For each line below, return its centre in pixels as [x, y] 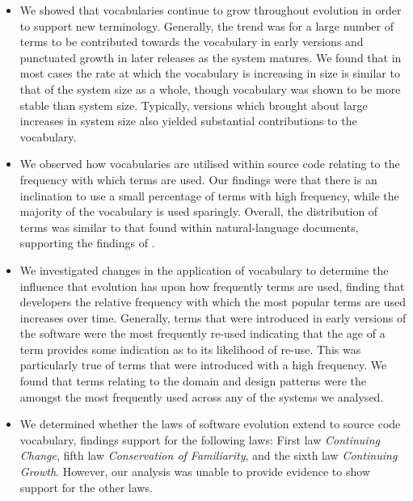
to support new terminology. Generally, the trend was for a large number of [206, 25]
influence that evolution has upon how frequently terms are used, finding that [212, 286]
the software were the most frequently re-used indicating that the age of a [202, 333]
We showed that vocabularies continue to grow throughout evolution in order [211, 10]
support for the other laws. [86, 487]
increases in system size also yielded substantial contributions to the [188, 121]
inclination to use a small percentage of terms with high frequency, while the [209, 195]
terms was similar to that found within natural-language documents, [189, 227]
